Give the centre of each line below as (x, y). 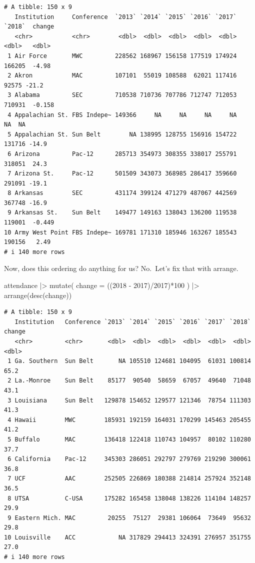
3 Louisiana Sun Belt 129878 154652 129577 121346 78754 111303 (129, 400)
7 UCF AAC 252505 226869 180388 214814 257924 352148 (129, 479)
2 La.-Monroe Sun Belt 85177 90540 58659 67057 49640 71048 (129, 381)
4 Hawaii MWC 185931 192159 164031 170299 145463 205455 (129, 420)
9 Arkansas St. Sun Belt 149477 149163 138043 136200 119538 (122, 213)
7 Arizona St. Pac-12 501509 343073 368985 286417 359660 (122, 174)
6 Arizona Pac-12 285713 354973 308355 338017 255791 (122, 154)
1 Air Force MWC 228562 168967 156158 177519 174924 (122, 56)
